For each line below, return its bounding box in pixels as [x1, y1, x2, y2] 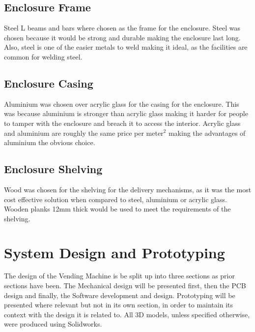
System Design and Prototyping [4, 242, 225, 262]
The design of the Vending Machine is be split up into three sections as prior [4, 271, 235, 281]
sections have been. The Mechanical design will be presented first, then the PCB [4, 280, 246, 291]
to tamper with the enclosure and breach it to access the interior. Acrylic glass [4, 118, 241, 128]
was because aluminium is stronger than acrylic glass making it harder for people [4, 108, 248, 119]
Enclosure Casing [4, 75, 93, 91]
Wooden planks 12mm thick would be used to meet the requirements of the [4, 204, 231, 214]
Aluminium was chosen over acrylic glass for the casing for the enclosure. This [4, 98, 239, 109]
